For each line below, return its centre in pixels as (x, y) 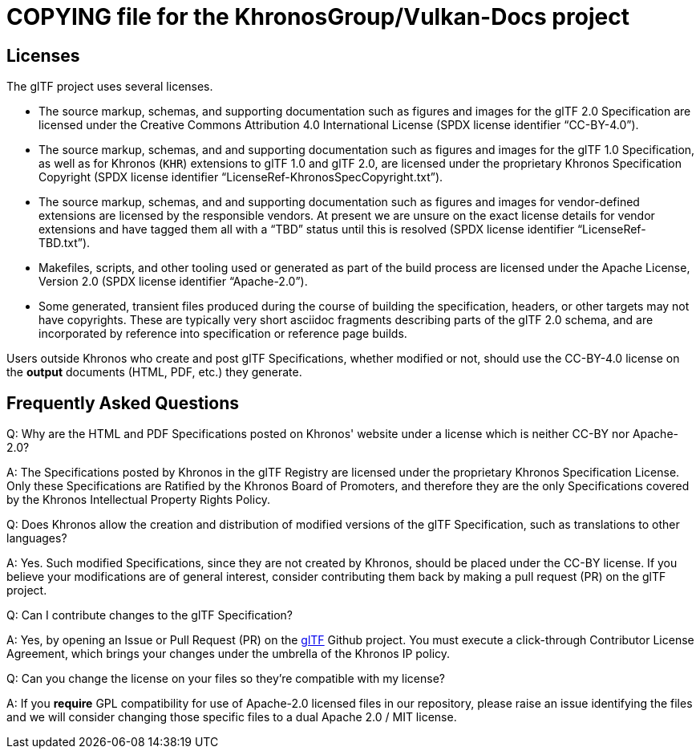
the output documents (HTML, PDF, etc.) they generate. (154, 372)
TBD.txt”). (65, 243)
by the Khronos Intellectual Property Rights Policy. (139, 500)
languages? (37, 538)
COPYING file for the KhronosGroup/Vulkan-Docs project (318, 17)
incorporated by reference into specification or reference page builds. (223, 334)
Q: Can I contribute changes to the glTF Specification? (150, 615)
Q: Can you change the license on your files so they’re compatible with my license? (226, 679)
